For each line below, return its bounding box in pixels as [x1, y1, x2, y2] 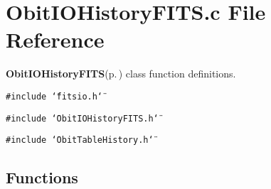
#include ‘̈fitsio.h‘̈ [6, 91, 103, 102]
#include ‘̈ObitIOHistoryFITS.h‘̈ [6, 113, 159, 124]
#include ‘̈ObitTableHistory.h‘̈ [6, 135, 154, 146]
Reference [6, 25, 105, 54]
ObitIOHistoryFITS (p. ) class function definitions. [6, 66, 236, 81]
